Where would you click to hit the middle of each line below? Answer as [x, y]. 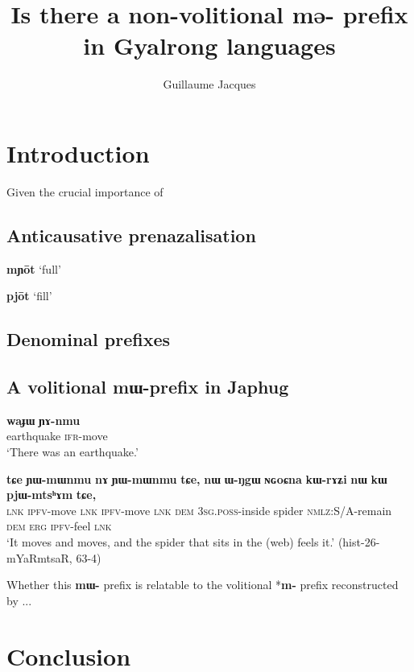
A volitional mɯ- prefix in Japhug [148, 386]
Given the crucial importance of [85, 191]
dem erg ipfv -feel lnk [59, 526]
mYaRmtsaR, [39, 557]
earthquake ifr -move [57, 436]
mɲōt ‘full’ [34, 268]
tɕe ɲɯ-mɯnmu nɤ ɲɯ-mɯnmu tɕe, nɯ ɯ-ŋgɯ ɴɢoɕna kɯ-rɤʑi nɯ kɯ [197, 478]
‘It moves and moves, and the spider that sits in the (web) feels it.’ [171, 541]
